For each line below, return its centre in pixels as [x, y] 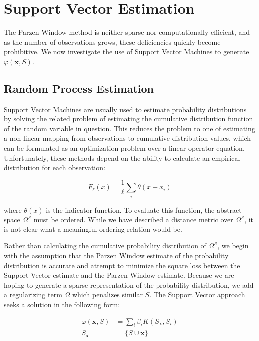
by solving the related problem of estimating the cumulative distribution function [129, 119]
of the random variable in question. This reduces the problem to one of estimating [129, 128]
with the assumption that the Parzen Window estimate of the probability [116, 256]
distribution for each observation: [55, 168]
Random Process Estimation [79, 88]
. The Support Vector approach [197, 294]
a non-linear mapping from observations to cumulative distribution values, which [128, 138]
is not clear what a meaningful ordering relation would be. [93, 229]
